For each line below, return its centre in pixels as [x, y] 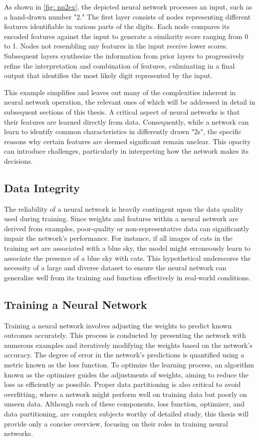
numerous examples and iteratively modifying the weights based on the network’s [128, 345]
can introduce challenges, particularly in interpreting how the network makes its [127, 151]
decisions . [18, 160]
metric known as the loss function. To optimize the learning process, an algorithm [129, 365]
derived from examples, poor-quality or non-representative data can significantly [127, 228]
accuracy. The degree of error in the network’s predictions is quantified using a [124, 355]
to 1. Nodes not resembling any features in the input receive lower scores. [116, 46]
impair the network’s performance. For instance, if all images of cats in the [118, 238]
